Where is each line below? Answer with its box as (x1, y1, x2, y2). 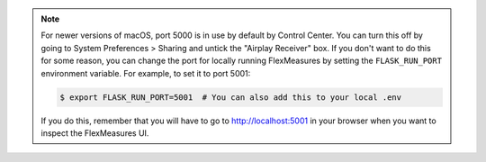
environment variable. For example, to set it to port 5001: (40, 67, 251, 78)
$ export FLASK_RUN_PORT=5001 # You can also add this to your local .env (59, 92, 402, 103)
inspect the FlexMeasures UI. (40, 127, 149, 139)
